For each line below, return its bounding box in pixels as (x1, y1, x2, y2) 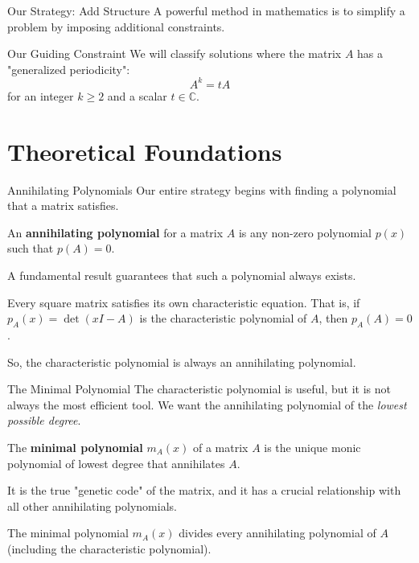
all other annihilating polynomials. (7, 497, 177, 514)
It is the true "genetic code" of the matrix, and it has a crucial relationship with (7, 482, 401, 499)
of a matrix (192, 438, 249, 455)
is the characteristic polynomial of (139, 310, 307, 327)
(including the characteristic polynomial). (7, 540, 212, 557)
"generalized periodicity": (7, 60, 130, 77)
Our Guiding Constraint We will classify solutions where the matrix (7, 45, 342, 62)
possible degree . (7, 412, 81, 429)
